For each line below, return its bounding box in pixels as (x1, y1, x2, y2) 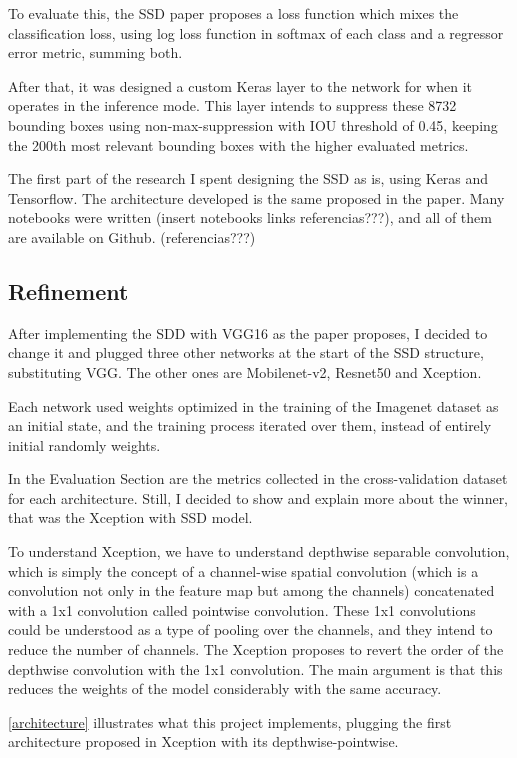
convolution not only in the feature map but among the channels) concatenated (8, 580, 495, 601)
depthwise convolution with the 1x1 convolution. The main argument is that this (8, 658, 503, 679)
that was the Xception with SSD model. (8, 507, 253, 528)
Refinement (8, 275, 129, 306)
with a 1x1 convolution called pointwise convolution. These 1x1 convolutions (8, 599, 476, 620)
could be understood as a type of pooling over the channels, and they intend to (8, 619, 493, 640)
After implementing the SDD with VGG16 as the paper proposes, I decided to (8, 322, 488, 343)
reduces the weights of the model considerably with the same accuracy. (8, 678, 442, 699)
